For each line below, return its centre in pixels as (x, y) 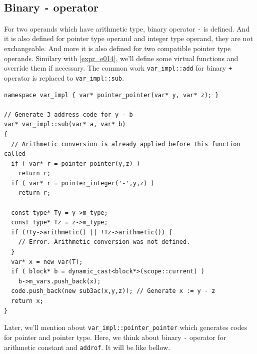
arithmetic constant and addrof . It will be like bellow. (87, 347)
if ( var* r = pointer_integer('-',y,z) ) (83, 183)
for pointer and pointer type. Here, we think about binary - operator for (115, 337)
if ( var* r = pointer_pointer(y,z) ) (76, 163)
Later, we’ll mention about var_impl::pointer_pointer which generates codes (126, 327)
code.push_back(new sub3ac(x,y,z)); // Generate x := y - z (113, 291)
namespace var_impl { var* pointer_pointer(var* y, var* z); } (111, 95)
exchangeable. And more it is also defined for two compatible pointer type (117, 48)
